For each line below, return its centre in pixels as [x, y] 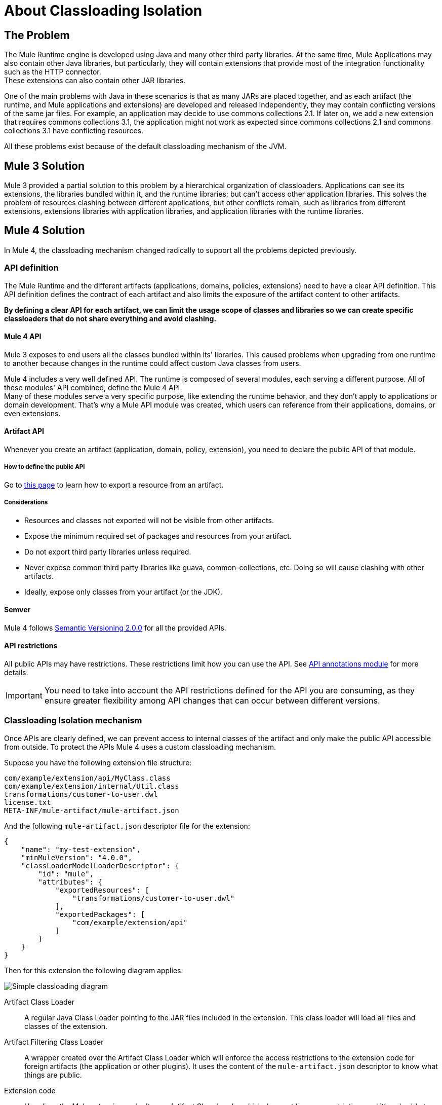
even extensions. [32, 413]
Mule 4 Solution [45, 231]
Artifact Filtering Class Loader [54, 1042]
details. [16, 673]
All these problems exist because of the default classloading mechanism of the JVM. [145, 146]
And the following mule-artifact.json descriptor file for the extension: [127, 826]
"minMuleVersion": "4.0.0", [76, 857]
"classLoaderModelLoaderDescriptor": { [100, 865]
